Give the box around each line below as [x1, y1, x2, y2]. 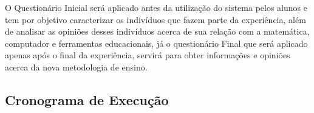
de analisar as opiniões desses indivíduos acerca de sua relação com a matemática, [5, 25, 310, 38]
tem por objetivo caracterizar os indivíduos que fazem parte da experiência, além [5, 13, 306, 26]
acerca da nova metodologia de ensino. [5, 60, 148, 73]
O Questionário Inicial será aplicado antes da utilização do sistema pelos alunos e [5, 1, 307, 13]
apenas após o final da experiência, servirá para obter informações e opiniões [5, 49, 290, 61]
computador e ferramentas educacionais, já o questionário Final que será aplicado [5, 36, 308, 49]
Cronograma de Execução [5, 90, 169, 109]
